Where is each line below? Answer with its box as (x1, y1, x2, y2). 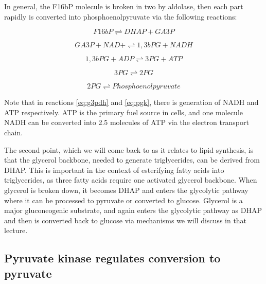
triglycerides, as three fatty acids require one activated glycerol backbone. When (4, 174, 257, 185)
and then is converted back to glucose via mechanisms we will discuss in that (4, 215, 247, 225)
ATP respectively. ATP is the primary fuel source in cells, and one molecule (4, 106, 243, 117)
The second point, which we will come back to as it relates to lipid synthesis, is (4, 144, 254, 155)
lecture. (4, 225, 28, 236)
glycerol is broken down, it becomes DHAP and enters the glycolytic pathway (4, 184, 249, 195)
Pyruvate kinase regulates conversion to (4, 250, 221, 266)
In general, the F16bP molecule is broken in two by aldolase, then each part (4, 1, 243, 11)
